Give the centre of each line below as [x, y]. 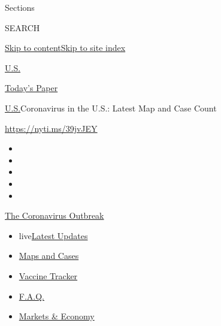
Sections [20, 7]
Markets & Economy [57, 316]
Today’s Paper [31, 88]
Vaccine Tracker [48, 275]
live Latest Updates [53, 235]
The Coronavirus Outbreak [55, 215]
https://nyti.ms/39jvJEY [51, 128]
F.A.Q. [32, 296]
